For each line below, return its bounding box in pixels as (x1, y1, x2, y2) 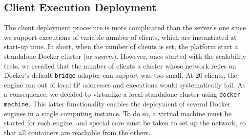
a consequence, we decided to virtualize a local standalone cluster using (4, 89, 217, 99)
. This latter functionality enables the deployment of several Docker (28, 99, 230, 109)
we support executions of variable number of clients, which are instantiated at (4, 32, 237, 42)
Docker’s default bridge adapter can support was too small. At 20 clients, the (4, 70, 237, 80)
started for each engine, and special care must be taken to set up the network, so (4, 118, 246, 128)
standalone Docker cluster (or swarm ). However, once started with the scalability (4, 51, 246, 61)
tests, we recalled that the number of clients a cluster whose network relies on (4, 60, 236, 70)
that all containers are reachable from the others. (4, 127, 151, 137)
